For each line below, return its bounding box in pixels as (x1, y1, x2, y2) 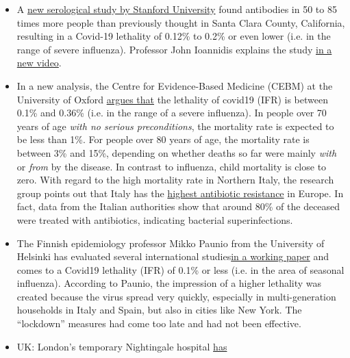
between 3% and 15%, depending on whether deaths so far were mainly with (16, 145, 337, 159)
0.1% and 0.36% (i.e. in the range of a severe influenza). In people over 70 (16, 105, 327, 120)
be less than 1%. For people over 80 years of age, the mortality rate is (16, 132, 310, 146)
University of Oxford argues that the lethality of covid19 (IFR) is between (16, 92, 328, 106)
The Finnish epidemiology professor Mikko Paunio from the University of (16, 235, 325, 250)
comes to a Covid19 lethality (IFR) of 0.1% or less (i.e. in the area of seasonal (16, 262, 345, 277)
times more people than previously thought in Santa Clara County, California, (16, 15, 345, 29)
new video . (16, 55, 62, 70)
